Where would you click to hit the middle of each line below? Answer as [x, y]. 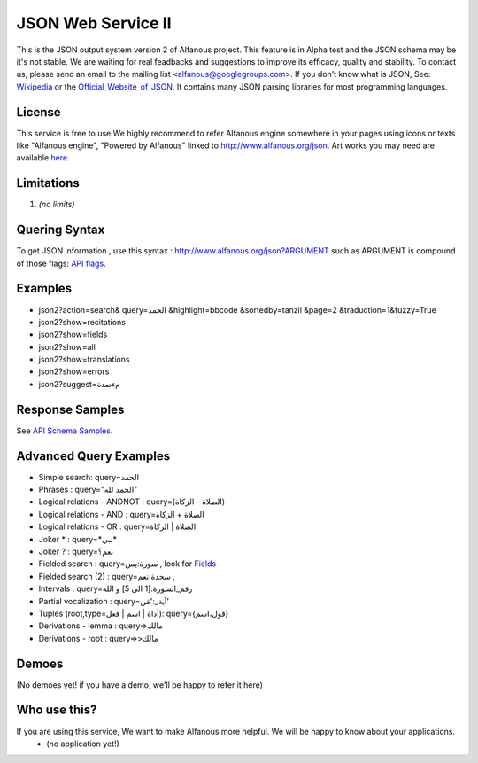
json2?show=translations [84, 360]
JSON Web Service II [94, 23]
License [39, 112]
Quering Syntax [61, 230]
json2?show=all [67, 346]
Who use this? [57, 710]
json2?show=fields [73, 335]
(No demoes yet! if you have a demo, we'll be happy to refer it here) [139, 685]
